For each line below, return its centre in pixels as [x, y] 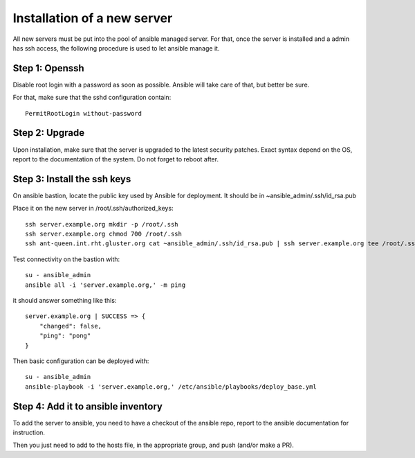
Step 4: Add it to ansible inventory [87, 406]
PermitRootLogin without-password [83, 113]
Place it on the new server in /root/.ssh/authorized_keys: [93, 209]
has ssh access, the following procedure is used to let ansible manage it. [116, 48]
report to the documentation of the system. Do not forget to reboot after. [116, 159]
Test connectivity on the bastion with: [66, 259]
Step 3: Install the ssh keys [72, 179]
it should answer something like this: [65, 300]
